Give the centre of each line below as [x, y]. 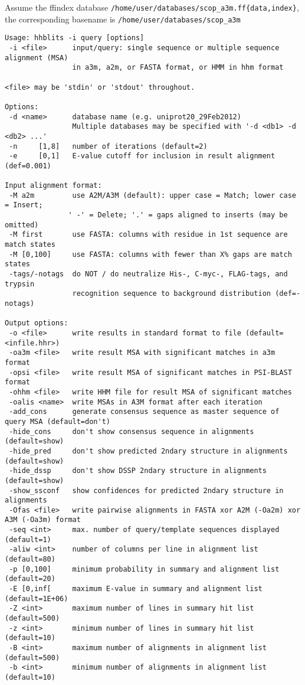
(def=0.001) [28, 166]
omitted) [22, 225]
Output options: [37, 323]
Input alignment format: [53, 186]
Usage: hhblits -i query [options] [75, 38]
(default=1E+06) [37, 598]
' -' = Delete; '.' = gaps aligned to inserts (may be [178, 215]
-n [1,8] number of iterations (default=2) [108, 146]
